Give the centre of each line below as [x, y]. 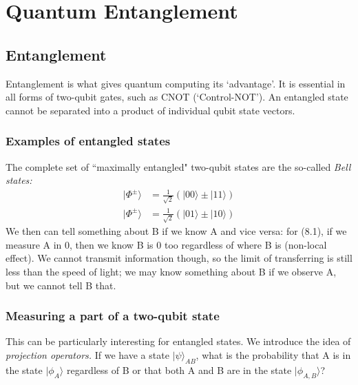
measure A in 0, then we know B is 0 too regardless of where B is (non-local [166, 244]
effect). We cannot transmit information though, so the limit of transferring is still [179, 258]
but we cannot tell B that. [61, 285]
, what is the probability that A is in [273, 355]
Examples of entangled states [88, 141]
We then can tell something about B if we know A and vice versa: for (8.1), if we [176, 231]
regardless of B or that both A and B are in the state [179, 370]
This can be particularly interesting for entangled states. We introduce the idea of [178, 341]
